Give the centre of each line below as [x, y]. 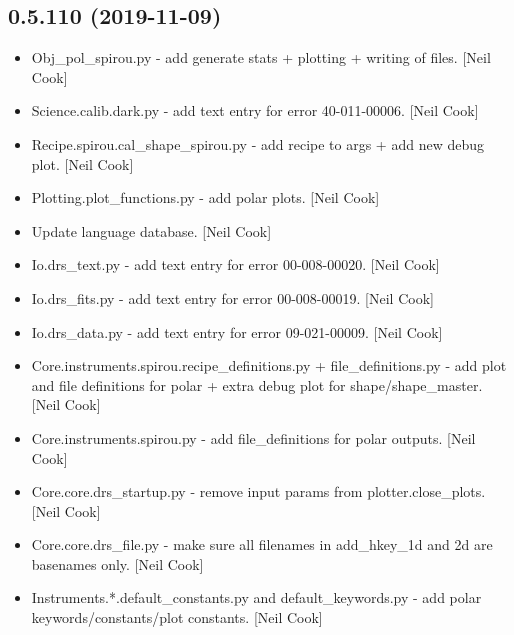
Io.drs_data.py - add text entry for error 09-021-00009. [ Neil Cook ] [237, 331]
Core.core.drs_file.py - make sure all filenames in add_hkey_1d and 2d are [262, 544]
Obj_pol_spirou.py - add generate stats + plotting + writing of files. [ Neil [261, 57]
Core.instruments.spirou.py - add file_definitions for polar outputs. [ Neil [253, 437]
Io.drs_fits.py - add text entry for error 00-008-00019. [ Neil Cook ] [232, 297]
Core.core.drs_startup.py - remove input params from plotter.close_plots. [258, 491]
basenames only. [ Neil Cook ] [117, 563]
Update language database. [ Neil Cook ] [151, 230]
